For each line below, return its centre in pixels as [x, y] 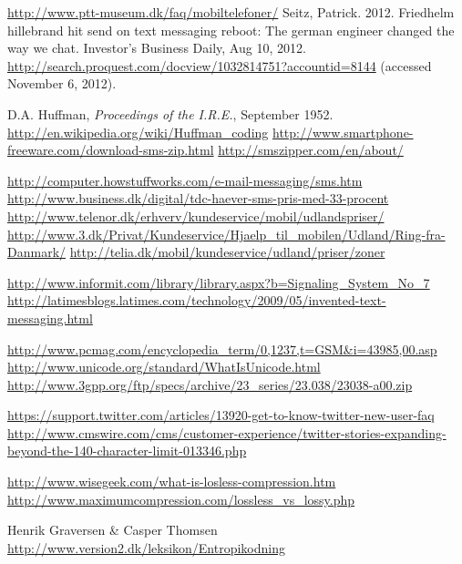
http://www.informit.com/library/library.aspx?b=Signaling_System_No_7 [219, 282]
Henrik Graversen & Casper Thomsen [113, 530]
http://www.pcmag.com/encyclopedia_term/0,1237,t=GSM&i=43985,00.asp [222, 349]
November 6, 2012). [62, 83]
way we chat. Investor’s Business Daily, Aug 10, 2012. [157, 48]
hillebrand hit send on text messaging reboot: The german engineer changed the [231, 30]
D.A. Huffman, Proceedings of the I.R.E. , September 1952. [170, 113]
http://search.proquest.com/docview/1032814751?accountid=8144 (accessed [220, 65]
